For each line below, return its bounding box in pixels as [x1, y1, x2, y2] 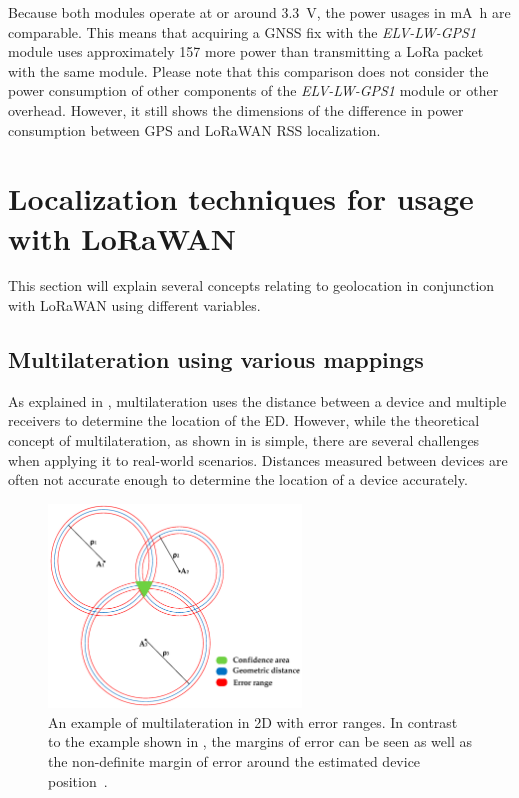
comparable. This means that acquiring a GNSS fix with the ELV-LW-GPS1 [8, 21, 477, 42]
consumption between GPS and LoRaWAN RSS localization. [8, 119, 381, 140]
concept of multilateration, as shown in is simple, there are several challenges [8, 430, 480, 451]
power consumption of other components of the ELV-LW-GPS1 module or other [8, 80, 499, 101]
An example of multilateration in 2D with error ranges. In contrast [48, 711, 458, 732]
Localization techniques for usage [8, 178, 474, 219]
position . [48, 770, 108, 791]
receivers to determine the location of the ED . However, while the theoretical [8, 410, 480, 431]
